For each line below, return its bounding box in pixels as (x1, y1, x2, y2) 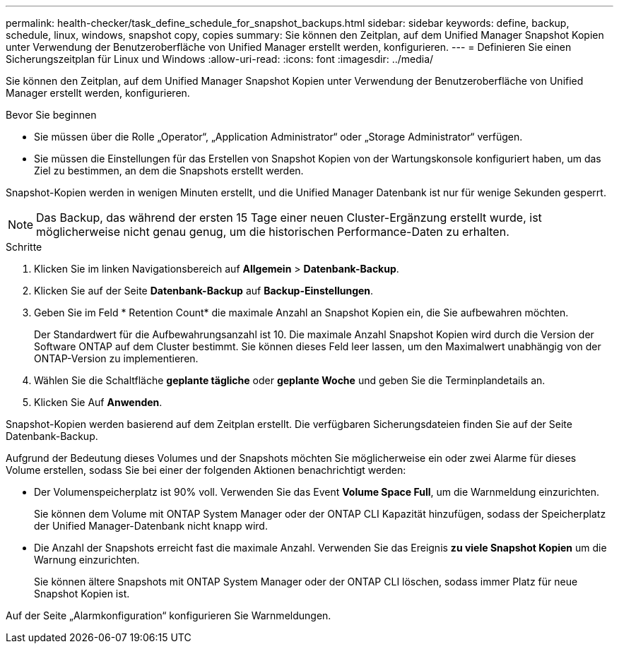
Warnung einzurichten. (34, 554, 140, 566)
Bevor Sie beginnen (6, 109, 97, 121)
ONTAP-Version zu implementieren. (34, 352, 199, 364)
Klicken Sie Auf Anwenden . (34, 396, 163, 408)
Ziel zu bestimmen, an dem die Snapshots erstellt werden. (34, 165, 304, 177)
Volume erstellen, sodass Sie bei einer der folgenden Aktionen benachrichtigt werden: (6, 464, 406, 476)
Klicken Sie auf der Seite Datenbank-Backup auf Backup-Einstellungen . (34, 285, 374, 297)
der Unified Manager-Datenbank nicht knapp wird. (34, 520, 268, 532)
